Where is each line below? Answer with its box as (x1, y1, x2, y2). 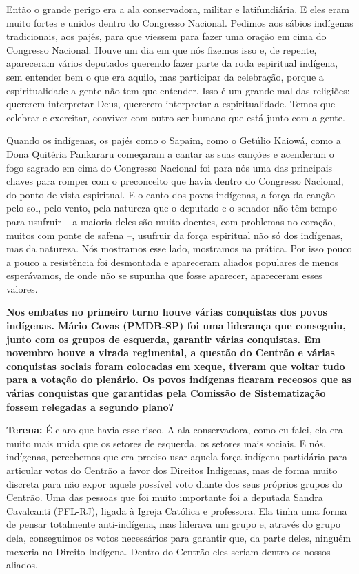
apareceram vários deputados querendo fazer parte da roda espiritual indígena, (6, 56, 338, 70)
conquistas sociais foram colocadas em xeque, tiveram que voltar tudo (6, 358, 345, 373)
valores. (6, 281, 38, 296)
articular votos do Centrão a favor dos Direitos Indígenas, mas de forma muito (6, 463, 338, 477)
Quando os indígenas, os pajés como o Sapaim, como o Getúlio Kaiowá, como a (6, 133, 341, 147)
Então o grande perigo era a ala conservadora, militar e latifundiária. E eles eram (6, 2, 349, 16)
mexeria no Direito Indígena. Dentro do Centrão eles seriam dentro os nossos (6, 544, 331, 558)
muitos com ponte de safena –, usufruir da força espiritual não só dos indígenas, (6, 227, 343, 242)
